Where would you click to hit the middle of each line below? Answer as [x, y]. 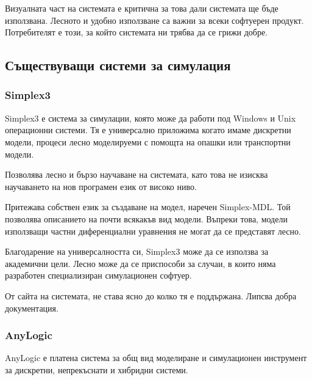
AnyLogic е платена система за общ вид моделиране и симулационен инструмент [156, 358]
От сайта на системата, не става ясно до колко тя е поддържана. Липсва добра [151, 295]
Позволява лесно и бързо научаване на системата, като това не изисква [136, 174]
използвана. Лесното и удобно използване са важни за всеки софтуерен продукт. [154, 20]
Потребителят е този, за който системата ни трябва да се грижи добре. [136, 32]
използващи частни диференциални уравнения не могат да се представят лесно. [153, 231]
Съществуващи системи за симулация [118, 65]
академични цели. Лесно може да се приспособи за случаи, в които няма [140, 263]
